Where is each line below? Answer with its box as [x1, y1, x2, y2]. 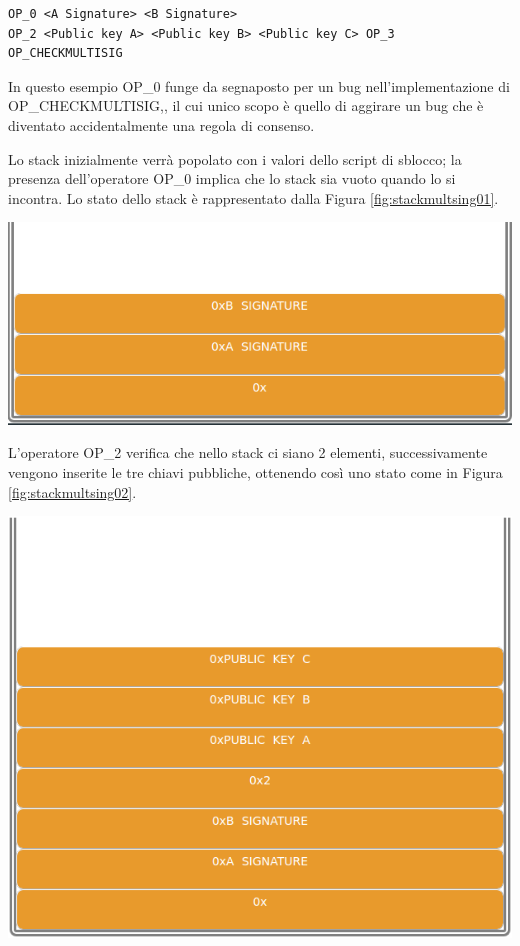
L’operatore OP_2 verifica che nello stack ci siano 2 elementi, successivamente [8, 442, 488, 463]
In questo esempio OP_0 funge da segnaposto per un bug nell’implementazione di [8, 75, 510, 96]
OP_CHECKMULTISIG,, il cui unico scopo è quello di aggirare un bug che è [8, 95, 484, 116]
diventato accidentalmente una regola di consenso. [8, 114, 315, 135]
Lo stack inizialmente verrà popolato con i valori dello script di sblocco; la [8, 148, 462, 169]
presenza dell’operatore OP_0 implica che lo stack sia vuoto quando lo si [8, 168, 456, 189]
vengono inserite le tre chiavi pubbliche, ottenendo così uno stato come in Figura [8, 461, 503, 482]
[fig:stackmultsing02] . [8, 481, 137, 502]
